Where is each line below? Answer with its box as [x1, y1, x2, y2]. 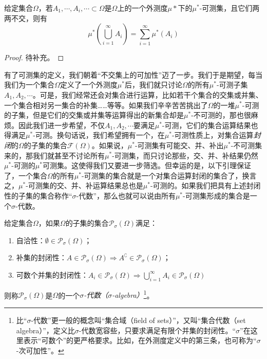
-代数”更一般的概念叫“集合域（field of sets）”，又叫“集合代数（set [31, 314, 246, 325]
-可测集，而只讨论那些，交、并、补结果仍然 [112, 150, 258, 160]
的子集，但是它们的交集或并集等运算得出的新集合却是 [4, 110, 184, 120]
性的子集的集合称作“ [4, 190, 72, 201]
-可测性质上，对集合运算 [171, 130, 254, 140]
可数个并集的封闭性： [16, 269, 88, 280]
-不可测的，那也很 [191, 110, 251, 120]
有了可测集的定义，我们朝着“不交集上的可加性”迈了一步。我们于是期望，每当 [4, 69, 263, 80]
